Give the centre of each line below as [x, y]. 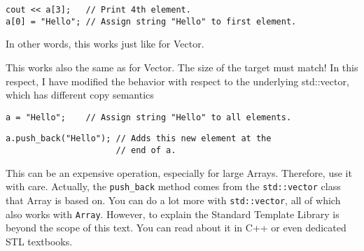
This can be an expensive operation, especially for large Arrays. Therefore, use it [179, 172]
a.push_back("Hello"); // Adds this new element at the [139, 139]
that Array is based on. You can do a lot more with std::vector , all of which [173, 200]
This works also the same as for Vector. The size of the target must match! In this [182, 67]
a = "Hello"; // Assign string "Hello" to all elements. [149, 117]
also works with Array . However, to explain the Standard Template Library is [173, 214]
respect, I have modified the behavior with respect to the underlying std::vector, [177, 81]
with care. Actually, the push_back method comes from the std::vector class [173, 186]
